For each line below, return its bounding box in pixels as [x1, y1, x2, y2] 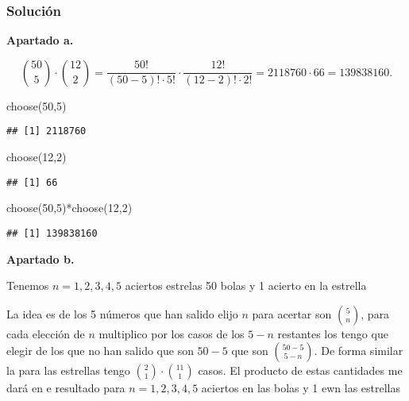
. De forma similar [314, 342, 403, 359]
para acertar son [252, 305, 332, 322]
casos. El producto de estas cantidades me [198, 362, 403, 379]
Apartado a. [6, 32, 74, 48]
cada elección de [6, 325, 85, 341]
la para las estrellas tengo [6, 362, 130, 379]
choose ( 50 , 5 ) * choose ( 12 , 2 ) [6, 199, 133, 216]
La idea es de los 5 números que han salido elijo [6, 305, 238, 322]
